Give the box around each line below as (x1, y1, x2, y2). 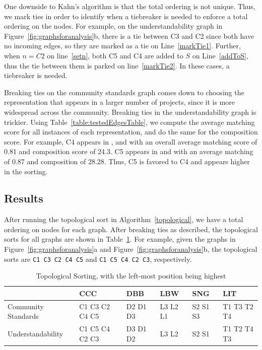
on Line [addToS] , (192, 50, 248, 60)
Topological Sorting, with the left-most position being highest (36, 270, 226, 281)
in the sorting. (4, 166, 48, 176)
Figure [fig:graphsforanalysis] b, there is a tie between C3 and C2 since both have (4, 30, 254, 41)
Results (4, 190, 43, 206)
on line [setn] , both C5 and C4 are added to (47, 50, 183, 60)
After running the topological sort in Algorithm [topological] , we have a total (4, 214, 243, 225)
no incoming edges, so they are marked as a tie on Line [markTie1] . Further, (4, 40, 241, 51)
